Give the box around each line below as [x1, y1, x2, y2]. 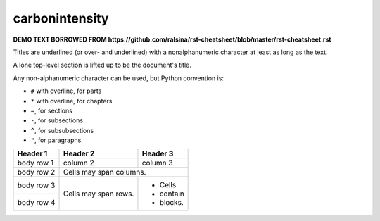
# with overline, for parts [30, 87, 102, 95]
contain [159, 189, 184, 198]
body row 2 [17, 168, 56, 177]
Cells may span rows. [63, 189, 134, 198]
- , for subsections [30, 116, 84, 125]
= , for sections [30, 106, 73, 115]
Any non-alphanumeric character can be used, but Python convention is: [13, 74, 224, 82]
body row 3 [17, 180, 56, 190]
